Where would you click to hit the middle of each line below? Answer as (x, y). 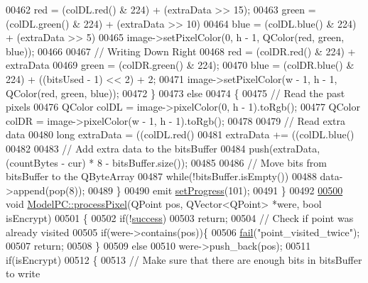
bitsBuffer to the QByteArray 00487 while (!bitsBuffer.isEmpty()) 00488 (161, 176)
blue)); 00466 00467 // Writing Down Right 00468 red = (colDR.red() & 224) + (181, 51)
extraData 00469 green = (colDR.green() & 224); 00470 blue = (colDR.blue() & (180, 65)
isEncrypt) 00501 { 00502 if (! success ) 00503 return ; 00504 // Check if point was (180, 217)
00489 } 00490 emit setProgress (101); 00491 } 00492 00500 (215, 190)
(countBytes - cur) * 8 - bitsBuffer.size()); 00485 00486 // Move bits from (166, 162)
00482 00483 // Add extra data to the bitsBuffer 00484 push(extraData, (163, 148)
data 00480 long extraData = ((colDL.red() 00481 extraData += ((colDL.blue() (180, 134)
